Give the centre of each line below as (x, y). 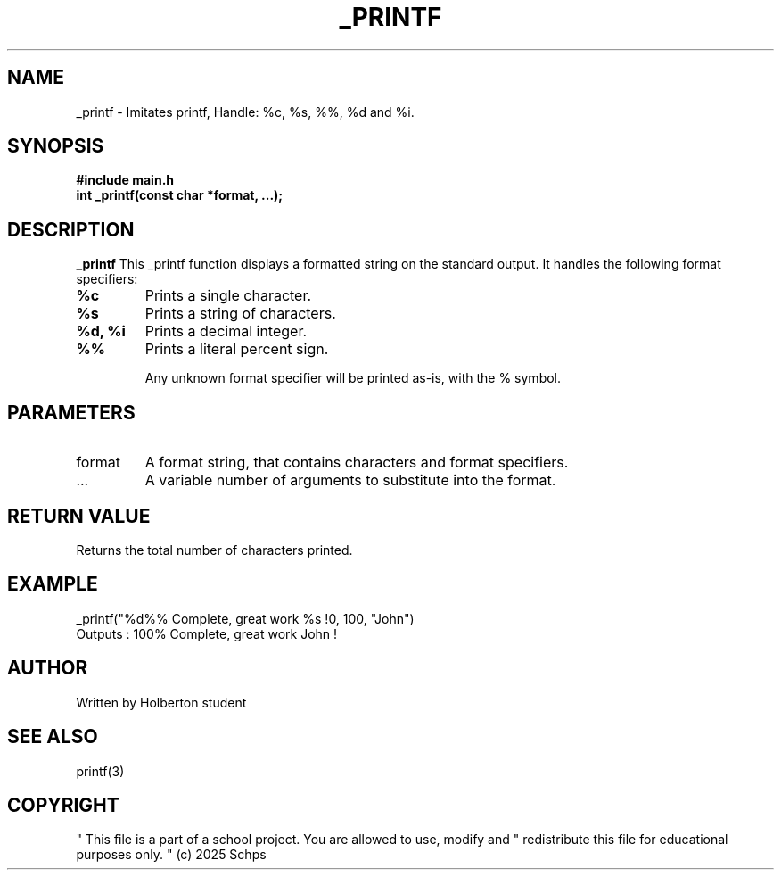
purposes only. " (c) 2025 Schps (171, 855)
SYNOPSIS (56, 146)
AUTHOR (48, 668)
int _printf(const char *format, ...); (180, 195)
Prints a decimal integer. (226, 331)
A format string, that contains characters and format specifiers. (357, 463)
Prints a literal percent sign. (237, 349)
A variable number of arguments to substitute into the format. (350, 480)
